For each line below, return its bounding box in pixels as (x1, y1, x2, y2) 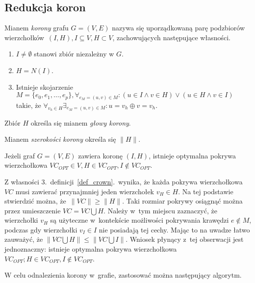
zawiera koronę (78, 150, 123, 160)
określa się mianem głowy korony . (30, 117, 131, 128)
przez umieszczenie (4, 205, 61, 215)
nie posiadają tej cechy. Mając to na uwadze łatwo (99, 224, 250, 234)
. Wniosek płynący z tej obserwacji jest (126, 234, 244, 244)
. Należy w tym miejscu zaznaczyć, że (103, 205, 217, 215)
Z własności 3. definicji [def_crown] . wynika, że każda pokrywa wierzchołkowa (4, 176, 243, 186)
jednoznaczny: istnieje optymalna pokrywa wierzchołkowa (4, 244, 177, 254)
